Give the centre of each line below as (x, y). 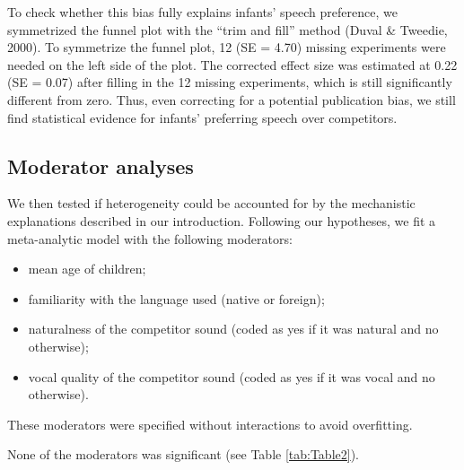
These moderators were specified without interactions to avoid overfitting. (210, 424)
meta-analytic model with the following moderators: (150, 238)
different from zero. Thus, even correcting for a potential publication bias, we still (232, 99)
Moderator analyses (101, 165)
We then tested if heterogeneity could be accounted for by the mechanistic (211, 203)
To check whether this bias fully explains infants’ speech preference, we (202, 12)
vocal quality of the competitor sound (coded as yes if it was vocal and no (232, 376)
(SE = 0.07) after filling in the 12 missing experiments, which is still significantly (230, 82)
